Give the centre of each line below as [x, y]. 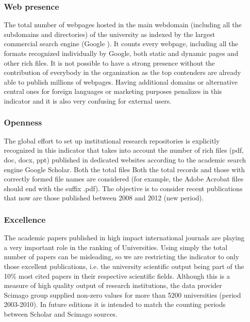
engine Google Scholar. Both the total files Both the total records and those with [125, 169]
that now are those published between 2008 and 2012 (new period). [104, 198]
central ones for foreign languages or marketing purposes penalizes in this [113, 91]
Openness [23, 122]
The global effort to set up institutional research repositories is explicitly [112, 140]
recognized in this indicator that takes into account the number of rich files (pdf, [124, 150]
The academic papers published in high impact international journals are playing [124, 238]
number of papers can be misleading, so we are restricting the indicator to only [122, 257]
